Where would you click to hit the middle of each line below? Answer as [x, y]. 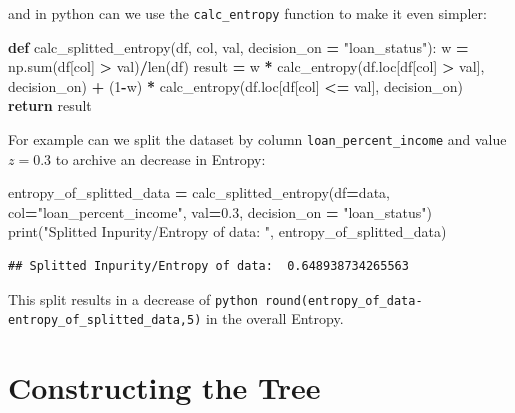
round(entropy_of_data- [344, 300]
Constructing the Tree [164, 387]
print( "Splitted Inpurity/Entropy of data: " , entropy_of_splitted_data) [227, 231]
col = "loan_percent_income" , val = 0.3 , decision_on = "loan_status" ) [220, 211]
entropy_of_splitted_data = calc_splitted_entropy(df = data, [199, 192]
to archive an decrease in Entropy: [160, 158]
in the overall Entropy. [274, 318]
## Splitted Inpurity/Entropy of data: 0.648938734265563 [208, 266]
